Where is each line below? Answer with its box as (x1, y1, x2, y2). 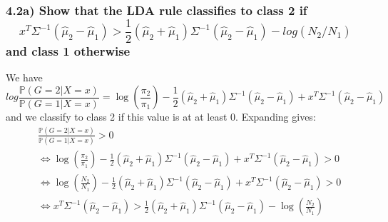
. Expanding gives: (235, 109, 316, 124)
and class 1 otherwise (6, 42, 131, 60)
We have (6, 70, 43, 85)
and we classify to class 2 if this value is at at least (6, 109, 228, 124)
